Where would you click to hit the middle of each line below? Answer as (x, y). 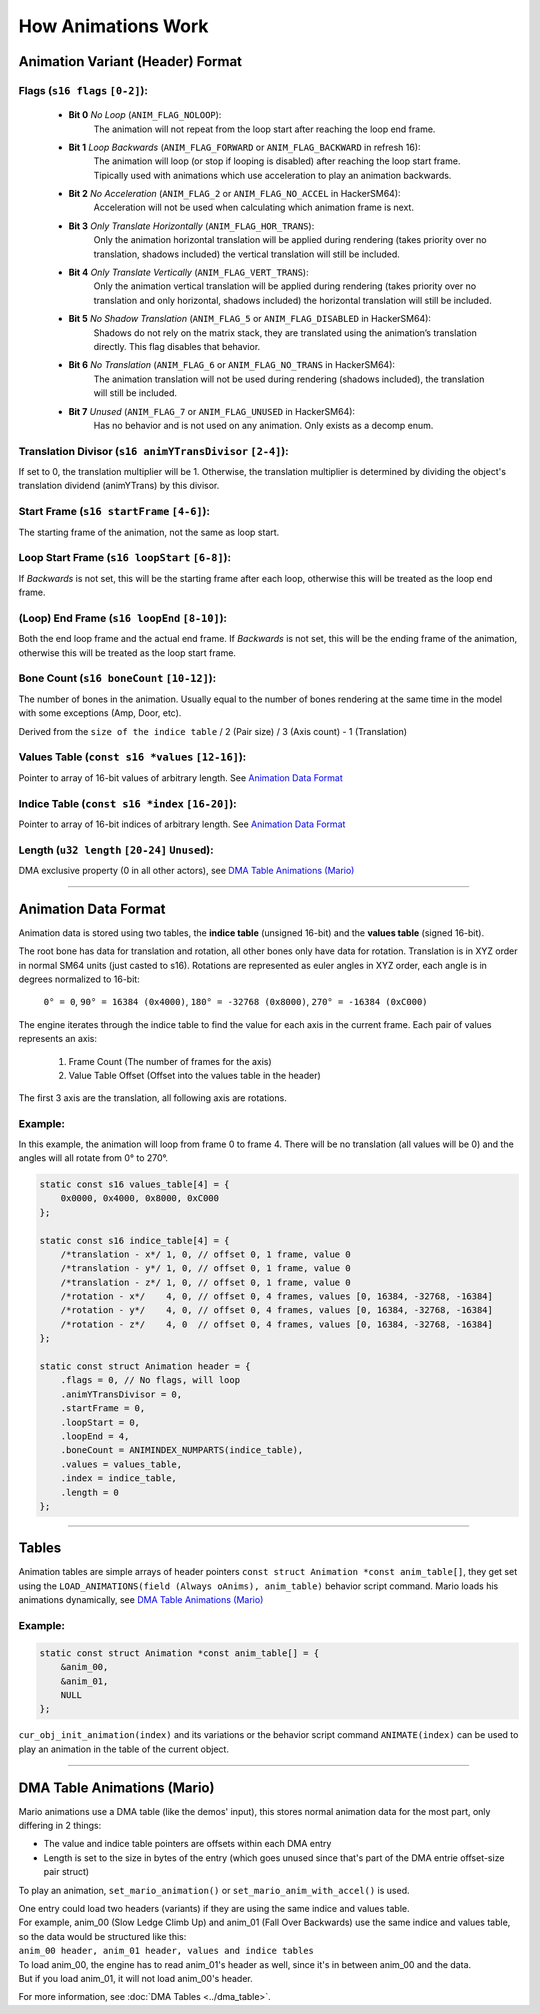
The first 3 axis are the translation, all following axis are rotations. (152, 1098)
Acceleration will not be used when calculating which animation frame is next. (254, 207)
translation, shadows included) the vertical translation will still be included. (246, 254)
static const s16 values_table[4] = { (134, 1184)
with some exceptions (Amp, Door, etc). (100, 713)
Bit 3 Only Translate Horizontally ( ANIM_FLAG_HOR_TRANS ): (191, 226)
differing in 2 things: (60, 1825)
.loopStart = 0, (100, 1422)
